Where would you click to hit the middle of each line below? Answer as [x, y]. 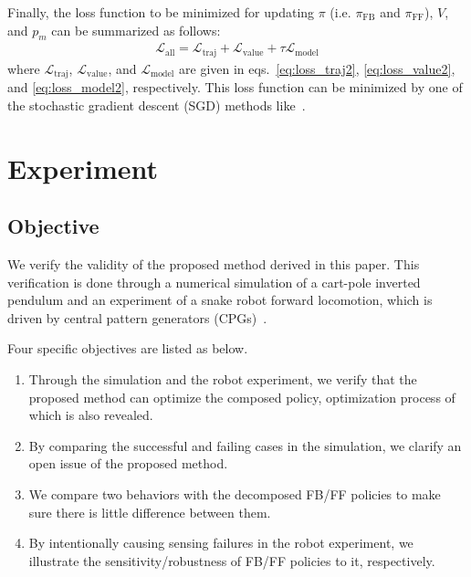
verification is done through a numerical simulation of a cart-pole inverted [214, 282]
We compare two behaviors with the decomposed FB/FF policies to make [235, 494]
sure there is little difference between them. [150, 512]
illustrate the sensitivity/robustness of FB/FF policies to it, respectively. [232, 560]
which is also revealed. [91, 415]
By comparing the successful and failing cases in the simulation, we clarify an [245, 445]
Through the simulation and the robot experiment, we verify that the [223, 379]
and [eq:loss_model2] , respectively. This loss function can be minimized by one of [235, 87]
